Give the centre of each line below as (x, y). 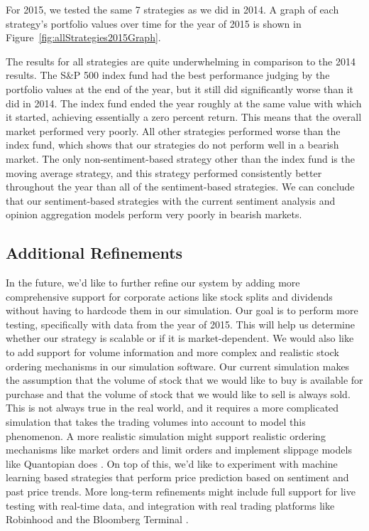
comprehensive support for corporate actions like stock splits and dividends (169, 296)
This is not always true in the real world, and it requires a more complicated (172, 408)
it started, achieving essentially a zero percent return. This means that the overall (184, 117)
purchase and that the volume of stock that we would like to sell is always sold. (178, 393)
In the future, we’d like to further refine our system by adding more (153, 283)
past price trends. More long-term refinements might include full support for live (181, 492)
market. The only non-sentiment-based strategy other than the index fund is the (180, 158)
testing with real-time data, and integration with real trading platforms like (170, 505)
